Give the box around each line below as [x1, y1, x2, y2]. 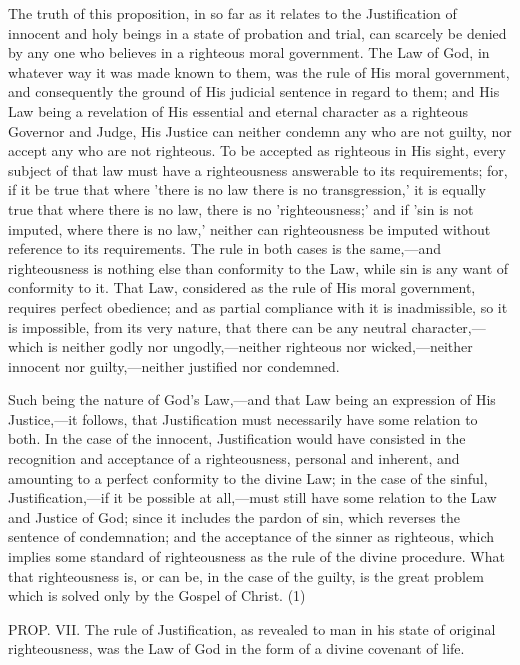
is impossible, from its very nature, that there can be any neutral [8, 316, 407, 337]
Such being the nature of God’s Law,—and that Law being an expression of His [8, 389, 496, 410]
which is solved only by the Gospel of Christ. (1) [8, 585, 306, 606]
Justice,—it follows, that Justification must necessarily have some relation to [8, 408, 478, 429]
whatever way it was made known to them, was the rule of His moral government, [8, 61, 510, 82]
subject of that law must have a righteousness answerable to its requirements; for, [8, 159, 508, 180]
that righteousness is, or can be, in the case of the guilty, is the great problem [8, 565, 484, 586]
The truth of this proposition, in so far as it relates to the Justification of [8, 3, 457, 23]
